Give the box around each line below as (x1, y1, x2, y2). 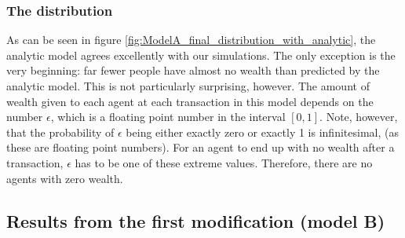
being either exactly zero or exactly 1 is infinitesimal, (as (126, 123, 399, 140)
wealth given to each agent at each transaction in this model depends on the (6, 93, 374, 109)
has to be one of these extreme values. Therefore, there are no (75, 154, 373, 170)
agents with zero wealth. (6, 170, 123, 186)
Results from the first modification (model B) (6, 208, 385, 233)
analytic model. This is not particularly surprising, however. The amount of (6, 78, 370, 93)
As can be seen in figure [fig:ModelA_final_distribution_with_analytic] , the (6, 31, 376, 48)
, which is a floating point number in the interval (50, 108, 286, 125)
